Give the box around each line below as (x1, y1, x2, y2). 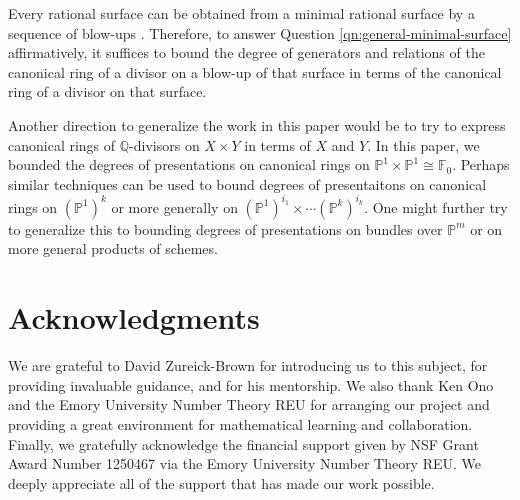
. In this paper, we (367, 134, 480, 155)
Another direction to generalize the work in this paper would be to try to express (8, 114, 506, 135)
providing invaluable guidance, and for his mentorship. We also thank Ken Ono (8, 374, 494, 395)
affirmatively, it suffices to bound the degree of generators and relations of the (8, 42, 485, 63)
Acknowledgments (8, 297, 260, 338)
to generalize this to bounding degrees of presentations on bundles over (8, 218, 443, 239)
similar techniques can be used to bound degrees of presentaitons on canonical (8, 173, 487, 194)
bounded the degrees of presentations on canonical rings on (8, 154, 370, 175)
